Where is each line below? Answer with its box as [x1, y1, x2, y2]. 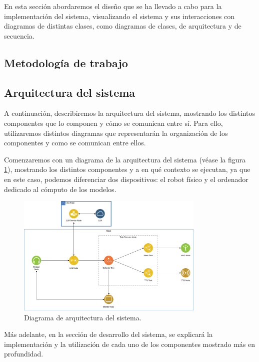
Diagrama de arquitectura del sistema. [24, 312, 141, 322]
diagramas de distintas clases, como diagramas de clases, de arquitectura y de [4, 21, 241, 31]
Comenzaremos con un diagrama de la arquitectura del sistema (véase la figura [4, 154, 246, 164]
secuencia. [4, 30, 34, 41]
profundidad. [4, 348, 43, 359]
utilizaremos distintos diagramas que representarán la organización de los [4, 127, 228, 138]
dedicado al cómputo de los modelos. [4, 184, 116, 194]
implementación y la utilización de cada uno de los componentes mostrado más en [4, 338, 255, 349]
